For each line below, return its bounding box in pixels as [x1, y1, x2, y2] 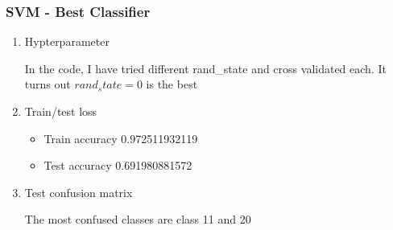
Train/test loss [24, 103, 97, 119]
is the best [146, 76, 198, 92]
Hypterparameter [24, 33, 110, 50]
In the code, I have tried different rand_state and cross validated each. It [24, 60, 387, 76]
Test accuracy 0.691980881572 [43, 157, 192, 174]
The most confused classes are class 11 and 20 [24, 211, 251, 228]
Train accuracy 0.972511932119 [43, 129, 198, 146]
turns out [24, 76, 71, 92]
